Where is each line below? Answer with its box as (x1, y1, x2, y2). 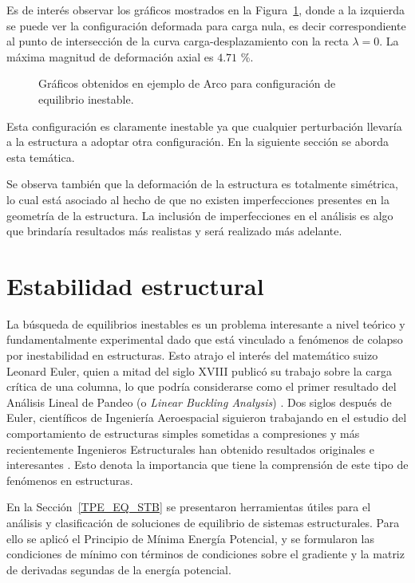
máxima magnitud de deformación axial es (6, 48, 214, 65)
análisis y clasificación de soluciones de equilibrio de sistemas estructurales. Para (6, 514, 400, 530)
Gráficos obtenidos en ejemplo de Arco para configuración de (38, 75, 336, 92)
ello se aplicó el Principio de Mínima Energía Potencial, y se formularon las (6, 530, 375, 546)
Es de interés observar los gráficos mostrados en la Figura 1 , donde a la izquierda (6, 2, 405, 18)
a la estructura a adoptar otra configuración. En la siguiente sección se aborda (6, 133, 389, 150)
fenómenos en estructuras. (6, 471, 133, 488)
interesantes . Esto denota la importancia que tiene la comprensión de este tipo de (6, 456, 409, 473)
